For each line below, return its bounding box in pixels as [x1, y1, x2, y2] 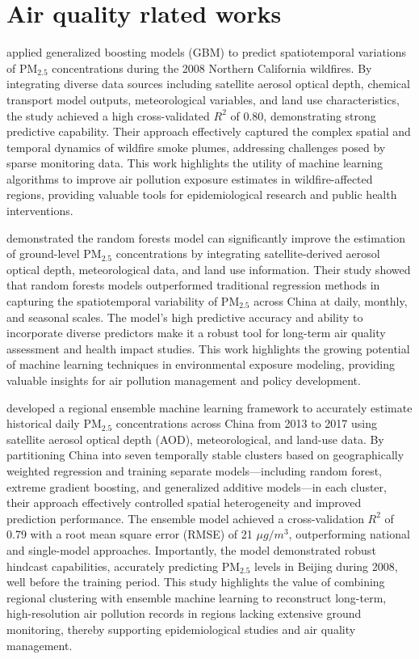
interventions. [6, 202, 73, 219]
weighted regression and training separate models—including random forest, [6, 462, 382, 479]
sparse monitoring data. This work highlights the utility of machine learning [6, 154, 383, 171]
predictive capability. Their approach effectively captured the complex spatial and [6, 123, 411, 140]
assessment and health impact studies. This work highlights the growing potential [6, 340, 410, 357]
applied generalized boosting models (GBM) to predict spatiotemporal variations [6, 44, 407, 61]
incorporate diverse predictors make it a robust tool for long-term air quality [6, 324, 386, 341]
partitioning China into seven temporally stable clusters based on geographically [6, 446, 404, 463]
